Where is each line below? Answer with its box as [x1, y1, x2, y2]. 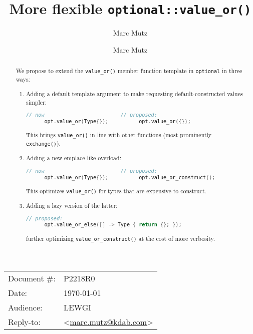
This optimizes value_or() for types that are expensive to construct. [26, 187, 206, 195]
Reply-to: [8, 315, 41, 327]
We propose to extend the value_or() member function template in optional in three [16, 67, 242, 75]
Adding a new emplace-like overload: [26, 154, 121, 162]
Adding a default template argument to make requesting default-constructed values [26, 89, 243, 98]
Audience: [8, 301, 43, 313]
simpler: [26, 98, 47, 106]
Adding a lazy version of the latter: [26, 201, 118, 210]
